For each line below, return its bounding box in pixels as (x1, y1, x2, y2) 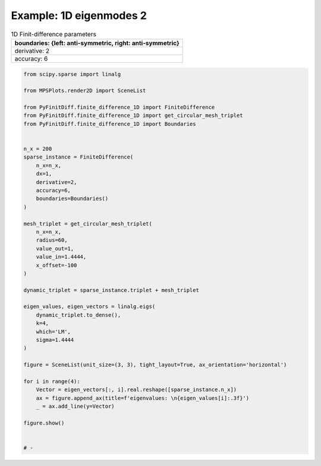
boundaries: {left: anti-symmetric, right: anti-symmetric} (14, 39, 180, 47)
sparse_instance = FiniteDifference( (23, 154, 134, 160)
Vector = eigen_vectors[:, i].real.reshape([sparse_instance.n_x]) (36, 386, 237, 393)
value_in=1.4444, (36, 253, 87, 261)
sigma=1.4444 (36, 337, 74, 344)
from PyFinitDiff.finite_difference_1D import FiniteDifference (23, 104, 215, 111)
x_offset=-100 (36, 262, 77, 268)
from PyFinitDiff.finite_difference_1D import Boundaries (23, 121, 196, 127)
